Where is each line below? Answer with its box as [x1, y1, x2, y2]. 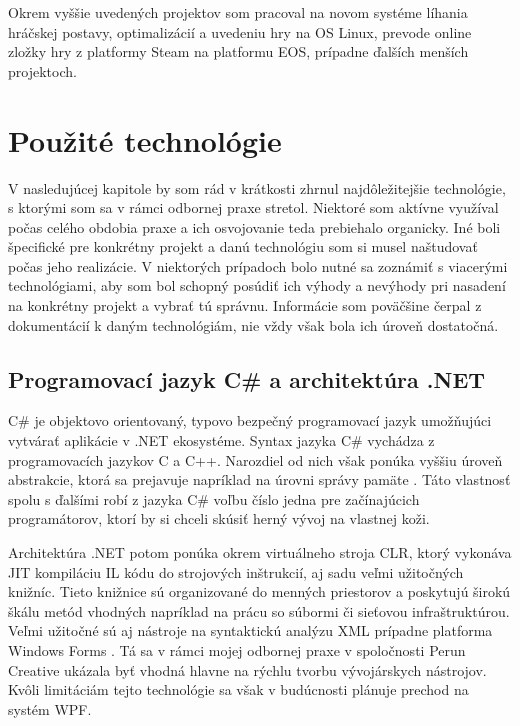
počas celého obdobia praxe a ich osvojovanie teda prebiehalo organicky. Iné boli [8, 216, 501, 237]
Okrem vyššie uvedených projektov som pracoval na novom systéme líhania [8, 2, 468, 22]
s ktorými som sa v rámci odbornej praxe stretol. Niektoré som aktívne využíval [8, 197, 499, 218]
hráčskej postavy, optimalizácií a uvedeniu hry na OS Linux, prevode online [8, 21, 472, 42]
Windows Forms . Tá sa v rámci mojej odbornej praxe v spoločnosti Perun [8, 639, 466, 660]
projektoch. [8, 60, 77, 81]
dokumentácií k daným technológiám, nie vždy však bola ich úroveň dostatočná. [8, 314, 499, 335]
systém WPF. [8, 698, 92, 719]
